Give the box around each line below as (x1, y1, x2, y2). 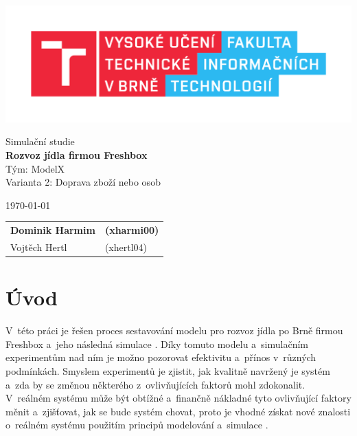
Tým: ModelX (5, 161, 65, 175)
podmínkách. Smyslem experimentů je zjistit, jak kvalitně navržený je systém (5, 363, 330, 378)
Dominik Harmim (10, 223, 95, 237)
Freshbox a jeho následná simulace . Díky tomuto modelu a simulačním (5, 336, 308, 351)
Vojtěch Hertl (10, 239, 67, 254)
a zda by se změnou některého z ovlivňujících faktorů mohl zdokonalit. (5, 377, 306, 391)
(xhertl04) (104, 239, 148, 254)
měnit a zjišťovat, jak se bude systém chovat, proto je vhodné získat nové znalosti (5, 404, 351, 418)
